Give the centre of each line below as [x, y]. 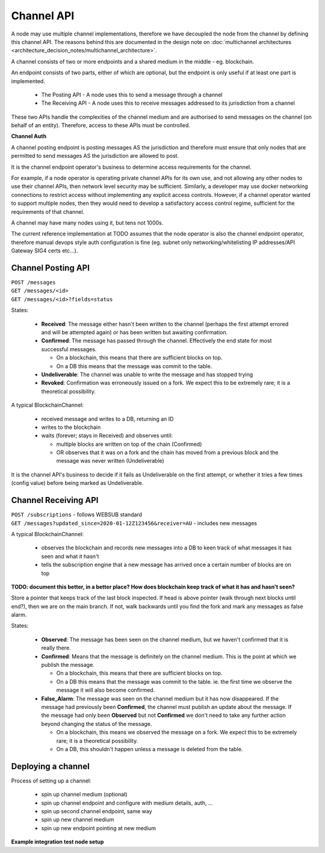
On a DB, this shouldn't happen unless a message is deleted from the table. [150, 749]
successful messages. [69, 349]
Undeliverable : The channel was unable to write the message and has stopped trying [147, 374]
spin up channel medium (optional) [84, 795]
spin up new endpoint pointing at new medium [99, 828]
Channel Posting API [51, 268]
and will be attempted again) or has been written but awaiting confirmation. [135, 332]
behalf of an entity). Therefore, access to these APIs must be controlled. [101, 125]
